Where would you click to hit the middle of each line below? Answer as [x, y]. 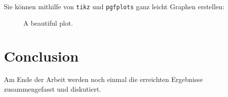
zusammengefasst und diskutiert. [53, 89]
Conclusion [41, 56]
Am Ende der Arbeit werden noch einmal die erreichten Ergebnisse [103, 79]
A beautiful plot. [48, 23]
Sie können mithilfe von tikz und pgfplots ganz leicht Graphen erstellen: [114, 6]
